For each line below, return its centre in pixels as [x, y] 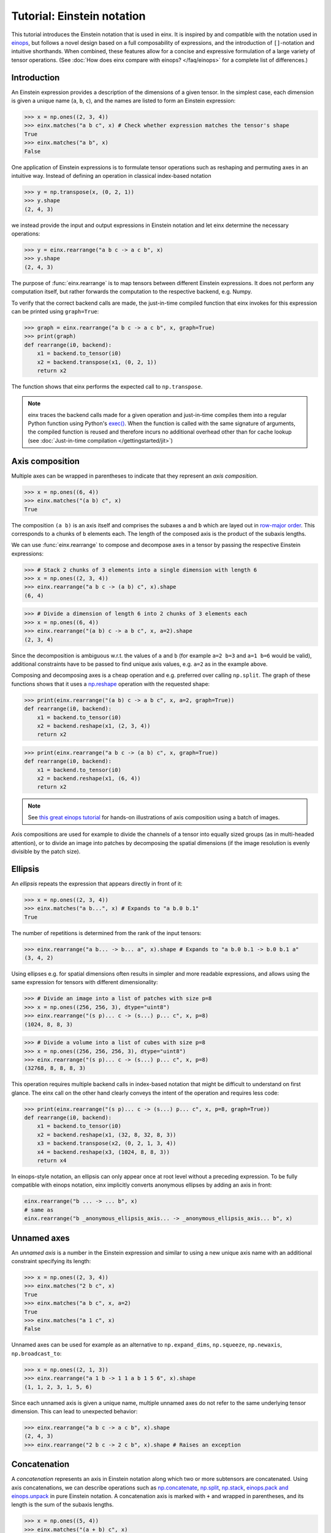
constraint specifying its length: [51, 1261]
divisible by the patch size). [46, 851]
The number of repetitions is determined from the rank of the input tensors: [106, 933]
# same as [39, 1210]
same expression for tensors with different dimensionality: [85, 982]
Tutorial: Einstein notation [78, 16]
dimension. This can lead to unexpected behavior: [74, 1411]
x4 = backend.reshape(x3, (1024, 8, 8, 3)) [103, 1152]
